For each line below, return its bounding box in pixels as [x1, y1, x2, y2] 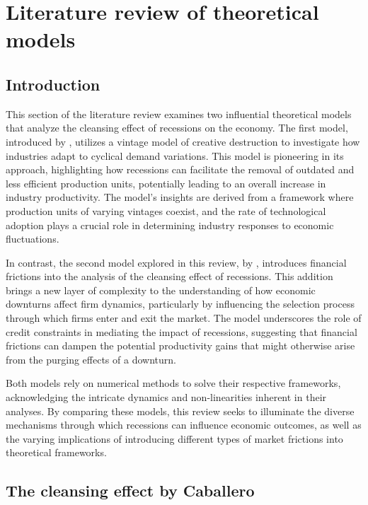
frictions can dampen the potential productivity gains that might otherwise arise [6, 338, 355, 353]
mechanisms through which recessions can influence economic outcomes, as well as [6, 417, 362, 432]
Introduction [6, 73, 100, 95]
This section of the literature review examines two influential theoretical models [6, 106, 352, 121]
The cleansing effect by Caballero [6, 480, 255, 501]
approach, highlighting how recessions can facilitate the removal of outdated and [6, 162, 355, 177]
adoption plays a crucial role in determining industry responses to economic [6, 217, 334, 232]
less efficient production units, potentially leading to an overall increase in [6, 175, 326, 190]
